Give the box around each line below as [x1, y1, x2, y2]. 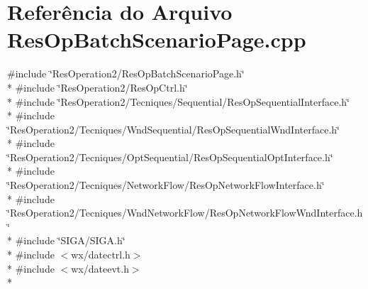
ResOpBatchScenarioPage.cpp [7, 25, 306, 54]
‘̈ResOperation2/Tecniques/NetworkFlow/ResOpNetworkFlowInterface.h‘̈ [7, 178, 325, 192]
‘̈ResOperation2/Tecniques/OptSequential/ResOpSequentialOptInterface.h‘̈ [7, 149, 333, 164]
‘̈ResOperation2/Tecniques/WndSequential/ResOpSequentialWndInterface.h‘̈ [7, 121, 340, 136]
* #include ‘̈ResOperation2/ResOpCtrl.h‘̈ [7, 80, 188, 94]
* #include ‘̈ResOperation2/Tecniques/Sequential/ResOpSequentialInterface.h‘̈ [7, 94, 350, 109]
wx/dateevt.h [71, 261, 129, 276]
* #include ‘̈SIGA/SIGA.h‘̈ [7, 233, 126, 248]
